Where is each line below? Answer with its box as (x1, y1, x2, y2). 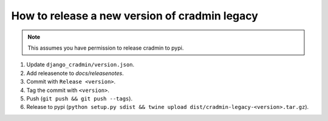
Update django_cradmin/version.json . (26, 61, 135, 68)
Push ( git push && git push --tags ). (26, 94, 133, 102)
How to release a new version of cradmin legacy (11, 9, 258, 22)
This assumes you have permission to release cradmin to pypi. (27, 44, 184, 51)
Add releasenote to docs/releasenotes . (26, 70, 124, 77)
